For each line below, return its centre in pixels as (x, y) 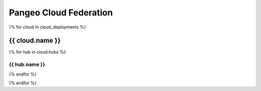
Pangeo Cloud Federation (61, 13)
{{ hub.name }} (27, 65)
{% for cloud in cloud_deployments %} (48, 27)
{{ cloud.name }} (35, 41)
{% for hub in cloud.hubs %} (37, 52)
